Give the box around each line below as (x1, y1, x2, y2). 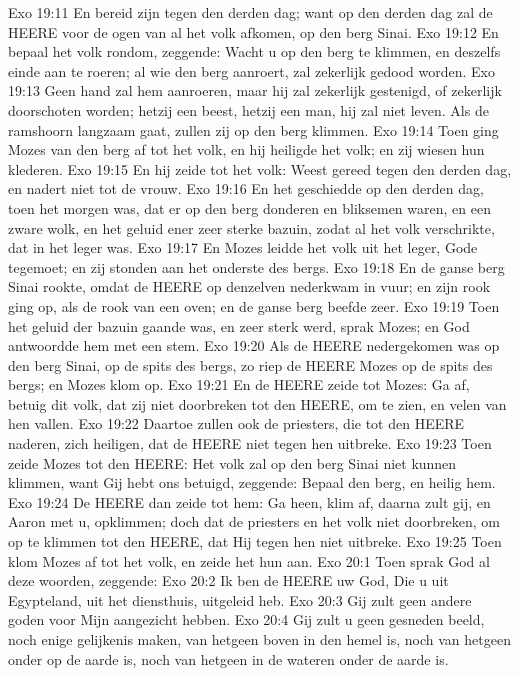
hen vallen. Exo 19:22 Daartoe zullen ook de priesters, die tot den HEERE (8, 413, 465, 434)
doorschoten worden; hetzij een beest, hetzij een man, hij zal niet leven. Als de (8, 99, 489, 120)
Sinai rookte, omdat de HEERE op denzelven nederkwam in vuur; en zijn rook (8, 276, 491, 297)
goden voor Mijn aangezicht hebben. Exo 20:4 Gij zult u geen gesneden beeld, (8, 609, 485, 630)
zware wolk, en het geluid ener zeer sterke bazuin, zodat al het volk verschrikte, (8, 217, 495, 238)
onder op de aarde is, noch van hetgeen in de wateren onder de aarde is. (8, 648, 449, 669)
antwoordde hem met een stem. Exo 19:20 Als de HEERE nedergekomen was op (8, 335, 500, 356)
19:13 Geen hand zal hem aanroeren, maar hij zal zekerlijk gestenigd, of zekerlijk (8, 80, 502, 101)
